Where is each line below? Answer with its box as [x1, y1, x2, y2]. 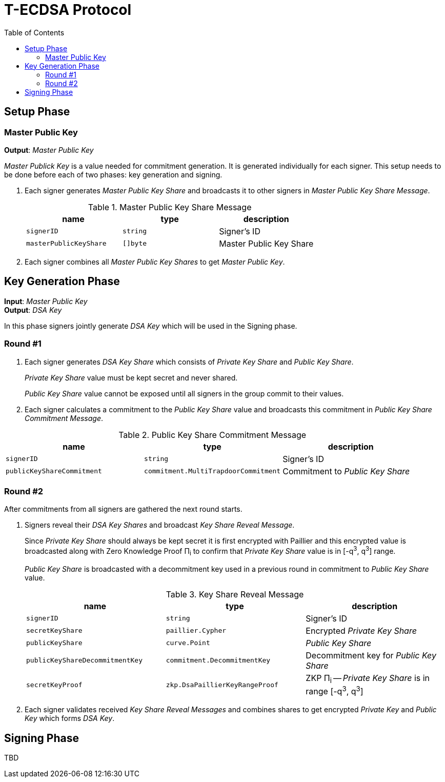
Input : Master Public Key [4, 296, 88, 306]
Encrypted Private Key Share [306, 625, 417, 636]
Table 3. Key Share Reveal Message [166, 589, 304, 599]
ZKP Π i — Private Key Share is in [306, 672, 430, 685]
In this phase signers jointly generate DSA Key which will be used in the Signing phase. [4, 321, 297, 330]
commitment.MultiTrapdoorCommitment [144, 467, 281, 475]
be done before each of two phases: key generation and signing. [4, 170, 222, 179]
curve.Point [166, 639, 210, 647]
